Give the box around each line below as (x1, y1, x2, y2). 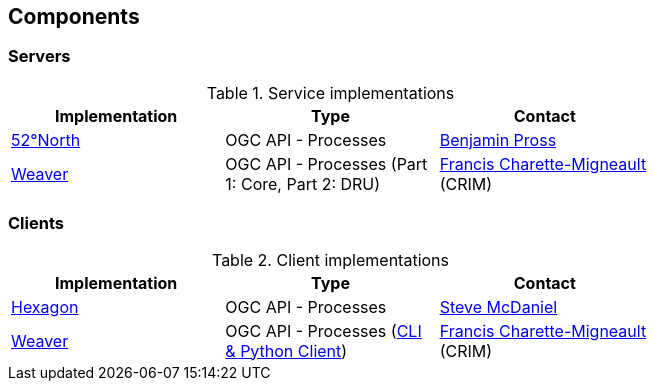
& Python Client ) (225, 340, 348, 361)
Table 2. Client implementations (211, 249, 450, 270)
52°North (11, 129, 81, 150)
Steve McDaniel (439, 296, 558, 317)
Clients (8, 213, 64, 234)
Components (8, 4, 140, 29)
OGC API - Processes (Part (225, 153, 428, 174)
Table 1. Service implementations (206, 82, 455, 103)
